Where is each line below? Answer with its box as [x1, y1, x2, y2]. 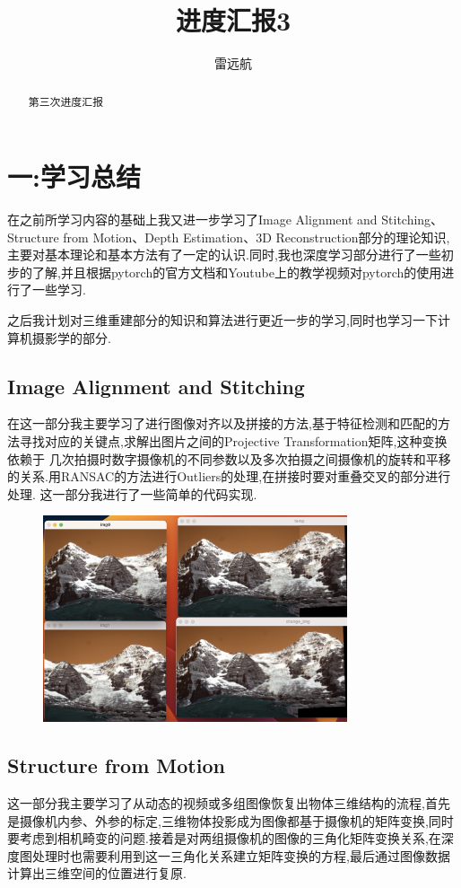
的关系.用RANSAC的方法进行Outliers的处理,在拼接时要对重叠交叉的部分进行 [7, 467, 451, 486]
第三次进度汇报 [28, 93, 104, 109]
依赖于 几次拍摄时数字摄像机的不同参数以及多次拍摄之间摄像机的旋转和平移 [7, 449, 451, 468]
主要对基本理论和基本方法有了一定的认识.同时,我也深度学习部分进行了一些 [7, 245, 441, 264]
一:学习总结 [7, 158, 141, 195]
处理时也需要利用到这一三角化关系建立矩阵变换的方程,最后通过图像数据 [31, 846, 450, 865]
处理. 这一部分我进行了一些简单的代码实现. [7, 484, 257, 503]
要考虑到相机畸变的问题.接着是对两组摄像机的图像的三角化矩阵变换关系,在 [7, 829, 441, 848]
